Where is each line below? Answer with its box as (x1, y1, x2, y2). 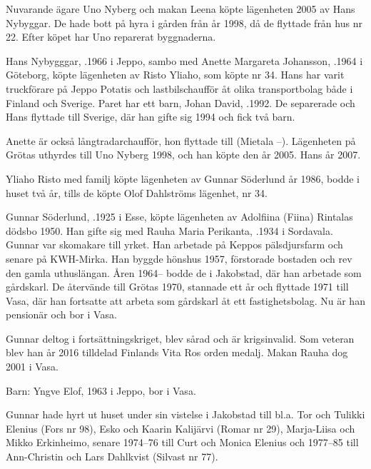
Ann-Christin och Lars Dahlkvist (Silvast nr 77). (6, 449, 218, 464)
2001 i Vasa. (6, 359, 59, 374)
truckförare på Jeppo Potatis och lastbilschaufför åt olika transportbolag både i (6, 81, 353, 96)
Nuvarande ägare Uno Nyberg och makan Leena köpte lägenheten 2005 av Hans (6, 1, 355, 16)
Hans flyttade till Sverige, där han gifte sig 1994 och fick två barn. (6, 109, 295, 124)
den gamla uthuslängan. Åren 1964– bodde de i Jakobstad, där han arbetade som (6, 265, 362, 280)
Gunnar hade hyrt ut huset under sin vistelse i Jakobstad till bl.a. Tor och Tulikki (6, 407, 365, 422)
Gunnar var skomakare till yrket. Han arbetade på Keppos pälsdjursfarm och (6, 237, 343, 252)
